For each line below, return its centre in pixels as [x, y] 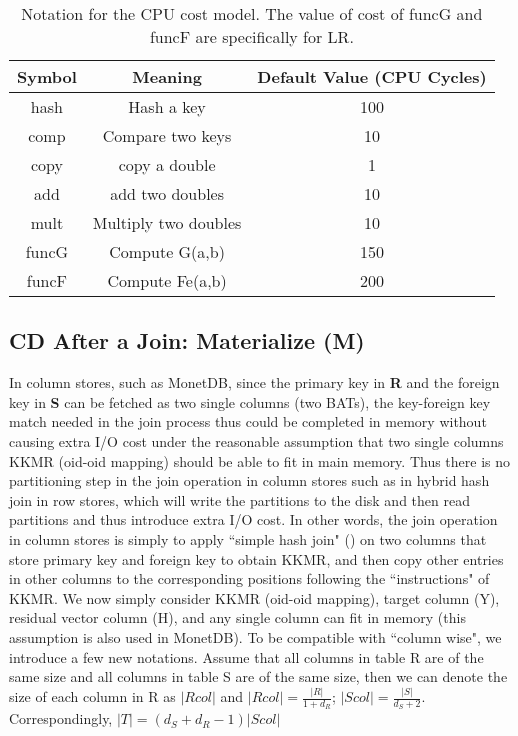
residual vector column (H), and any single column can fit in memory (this [237, 617]
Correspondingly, [61, 718]
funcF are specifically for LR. [251, 36]
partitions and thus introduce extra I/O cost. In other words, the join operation [253, 519]
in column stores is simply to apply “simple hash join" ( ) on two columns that [248, 538]
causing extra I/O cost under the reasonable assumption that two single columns [256, 440]
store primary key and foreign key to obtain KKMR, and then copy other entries [256, 558]
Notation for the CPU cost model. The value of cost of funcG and [252, 13]
